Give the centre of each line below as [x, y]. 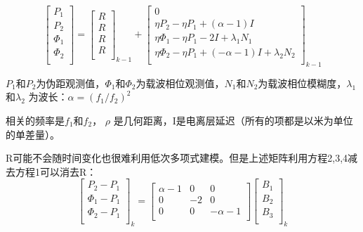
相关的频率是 [35, 120]
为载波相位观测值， [180, 83]
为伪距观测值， [71, 83]
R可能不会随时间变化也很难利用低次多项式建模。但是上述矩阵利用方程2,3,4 [177, 158]
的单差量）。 [33, 134]
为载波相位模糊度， [302, 83]
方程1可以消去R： [56, 171]
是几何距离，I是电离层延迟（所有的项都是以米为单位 [233, 120]
